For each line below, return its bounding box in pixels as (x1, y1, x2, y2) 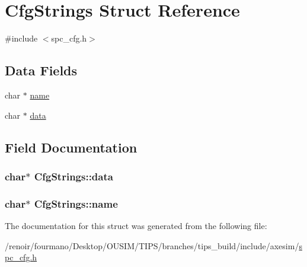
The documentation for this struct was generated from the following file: (5, 219, 267, 231)
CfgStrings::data (34, 169, 113, 183)
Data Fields (5, 61, 78, 80)
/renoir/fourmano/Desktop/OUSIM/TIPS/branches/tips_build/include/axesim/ (5, 239, 299, 252)
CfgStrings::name (34, 196, 118, 211)
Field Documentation (5, 138, 137, 156)
